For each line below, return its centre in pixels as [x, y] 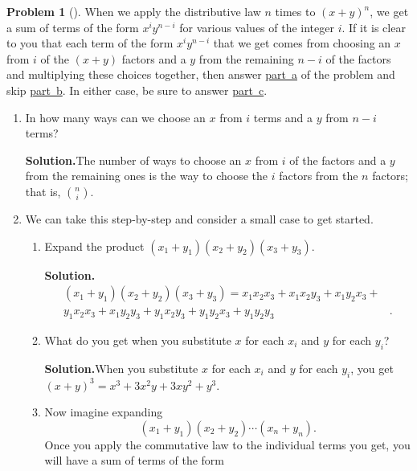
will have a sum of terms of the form [135, 460]
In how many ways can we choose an [115, 117]
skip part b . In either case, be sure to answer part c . [137, 90]
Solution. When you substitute [121, 368]
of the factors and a [338, 160]
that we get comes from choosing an [302, 43]
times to [295, 11]
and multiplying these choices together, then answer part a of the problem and [201, 74]
